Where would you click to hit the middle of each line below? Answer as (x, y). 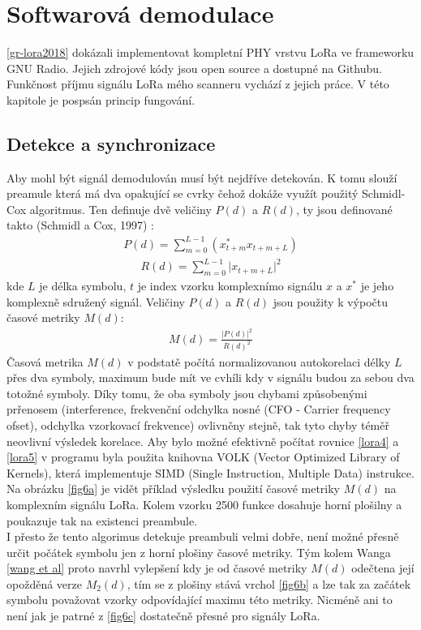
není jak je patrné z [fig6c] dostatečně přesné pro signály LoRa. (163, 616)
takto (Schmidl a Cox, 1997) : (81, 225)
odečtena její (383, 568)
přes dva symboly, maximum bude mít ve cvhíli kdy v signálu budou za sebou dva (210, 377)
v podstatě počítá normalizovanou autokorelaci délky (259, 361)
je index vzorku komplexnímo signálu (230, 285)
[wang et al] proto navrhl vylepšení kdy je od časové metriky (157, 568)
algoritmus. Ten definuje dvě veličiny (120, 209)
